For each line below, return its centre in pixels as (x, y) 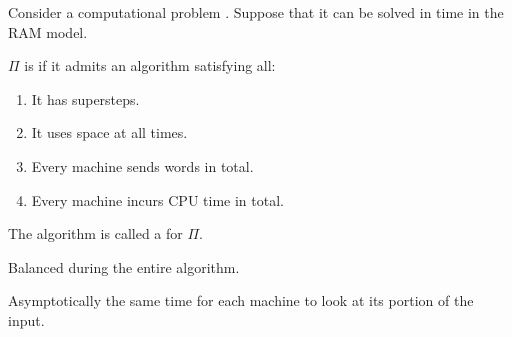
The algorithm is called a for (95, 233)
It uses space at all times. (109, 132)
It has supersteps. (85, 98)
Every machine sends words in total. (142, 165)
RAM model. (48, 31)
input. (26, 319)
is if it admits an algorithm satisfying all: (150, 65)
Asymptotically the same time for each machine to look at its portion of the (241, 300)
